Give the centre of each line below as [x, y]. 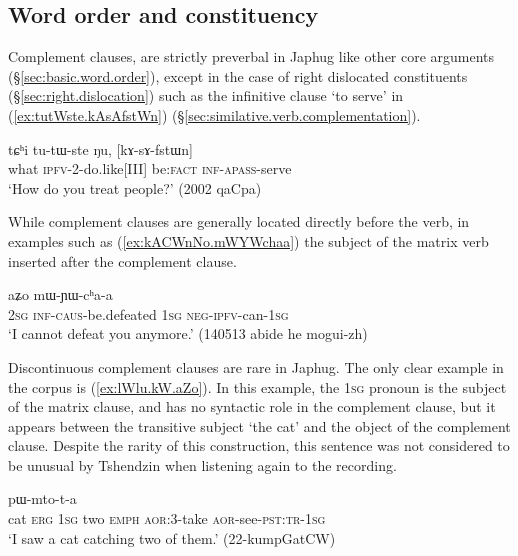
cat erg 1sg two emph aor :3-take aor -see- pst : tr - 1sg [167, 518]
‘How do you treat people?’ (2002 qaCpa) [135, 187]
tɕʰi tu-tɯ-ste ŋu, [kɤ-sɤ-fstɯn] [100, 148]
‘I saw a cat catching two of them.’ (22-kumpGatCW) [172, 537]
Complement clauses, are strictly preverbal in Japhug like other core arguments [251, 56]
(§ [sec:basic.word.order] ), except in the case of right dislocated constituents [238, 75]
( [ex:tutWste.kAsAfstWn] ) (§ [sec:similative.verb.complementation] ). [214, 114]
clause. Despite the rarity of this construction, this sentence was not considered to [259, 445]
